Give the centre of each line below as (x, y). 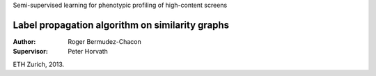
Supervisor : (30, 52)
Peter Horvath (88, 52)
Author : (24, 41)
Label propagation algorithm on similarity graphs (121, 25)
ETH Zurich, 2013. (39, 64)
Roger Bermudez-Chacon (105, 41)
